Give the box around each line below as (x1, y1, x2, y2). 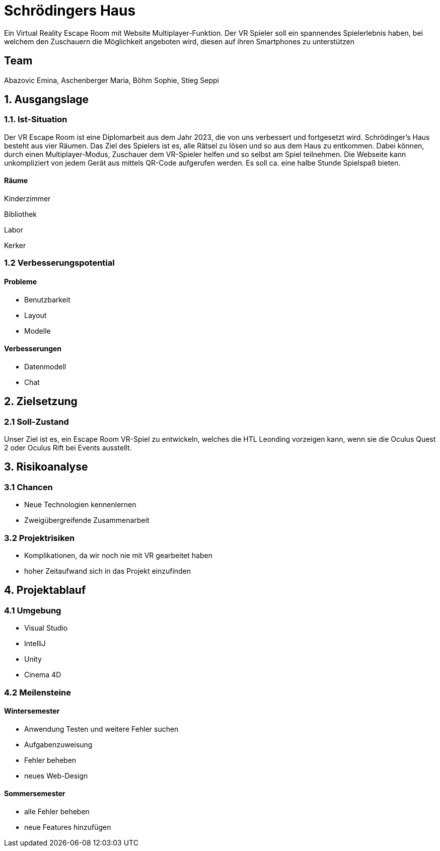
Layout (24, 311, 47, 320)
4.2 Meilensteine (4, 687, 71, 698)
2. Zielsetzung (4, 395, 78, 408)
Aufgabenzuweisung (24, 740, 93, 749)
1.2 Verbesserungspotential (4, 258, 115, 268)
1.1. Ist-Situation (4, 114, 67, 125)
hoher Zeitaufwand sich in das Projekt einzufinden (24, 567, 191, 576)
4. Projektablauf (4, 584, 86, 597)
